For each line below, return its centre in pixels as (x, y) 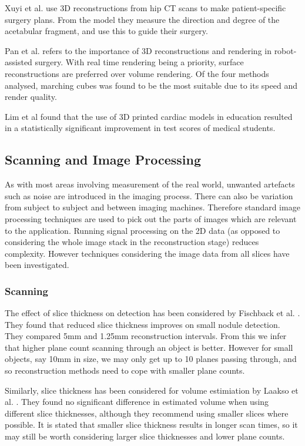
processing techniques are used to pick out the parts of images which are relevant (151, 218)
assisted (19, 62)
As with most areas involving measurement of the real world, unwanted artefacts (150, 184)
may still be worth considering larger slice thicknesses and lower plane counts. (145, 436)
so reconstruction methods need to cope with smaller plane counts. (125, 370)
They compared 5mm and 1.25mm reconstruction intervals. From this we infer (146, 336)
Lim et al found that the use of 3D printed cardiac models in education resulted (149, 116)
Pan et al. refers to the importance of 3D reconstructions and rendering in (138, 50)
